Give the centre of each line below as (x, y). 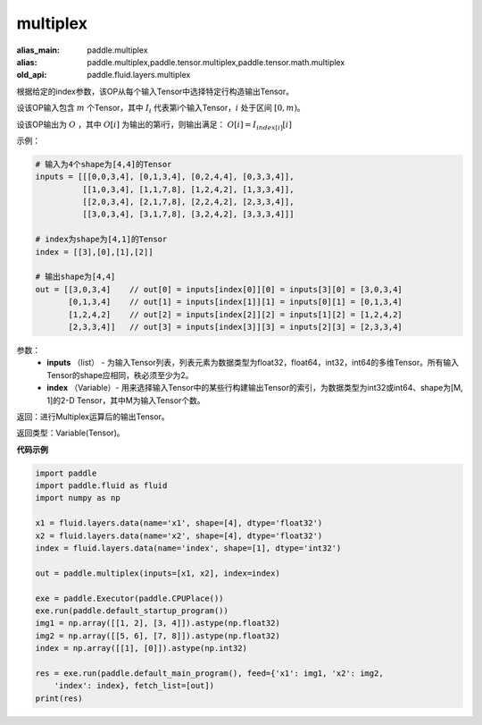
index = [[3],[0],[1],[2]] (94, 252)
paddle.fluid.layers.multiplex (139, 75)
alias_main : (38, 50)
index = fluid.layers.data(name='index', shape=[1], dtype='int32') (188, 548)
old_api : (32, 75)
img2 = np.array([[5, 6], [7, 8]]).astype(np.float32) (158, 636)
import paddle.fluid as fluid (101, 486)
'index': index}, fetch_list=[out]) (134, 686)
